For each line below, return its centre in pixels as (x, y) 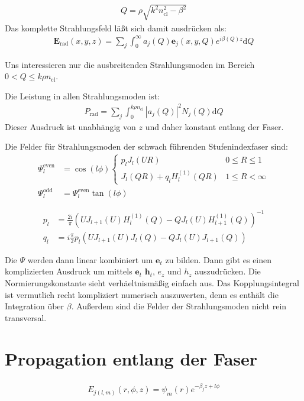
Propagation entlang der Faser (131, 358)
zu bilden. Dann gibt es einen (219, 259)
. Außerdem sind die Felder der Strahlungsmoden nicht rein (179, 306)
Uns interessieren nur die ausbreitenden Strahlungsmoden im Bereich (130, 64)
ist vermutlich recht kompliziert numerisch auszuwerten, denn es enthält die (142, 294)
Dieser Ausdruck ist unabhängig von (70, 126)
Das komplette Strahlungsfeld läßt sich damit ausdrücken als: (116, 28)
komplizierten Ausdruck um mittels (69, 271)
